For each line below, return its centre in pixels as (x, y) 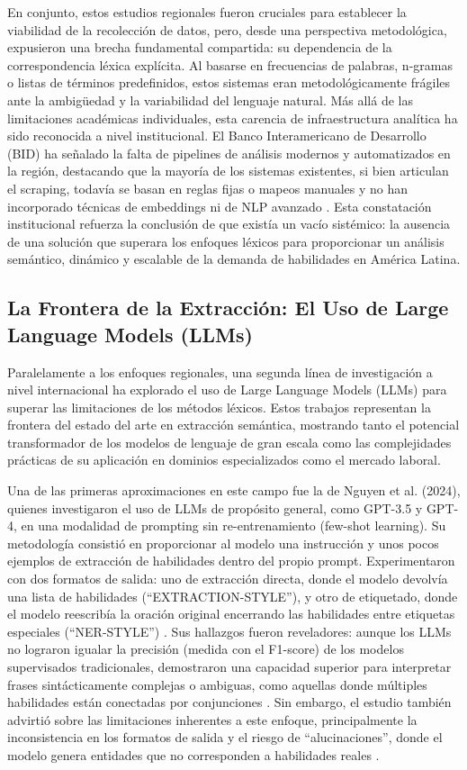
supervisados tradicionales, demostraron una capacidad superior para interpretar (229, 666)
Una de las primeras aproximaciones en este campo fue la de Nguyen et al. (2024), (234, 490)
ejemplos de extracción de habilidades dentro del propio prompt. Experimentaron (231, 561)
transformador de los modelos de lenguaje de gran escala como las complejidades (229, 442)
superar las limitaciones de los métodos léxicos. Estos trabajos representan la (219, 407)
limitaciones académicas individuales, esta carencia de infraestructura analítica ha (233, 118)
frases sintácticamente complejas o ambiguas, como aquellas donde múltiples (217, 684)
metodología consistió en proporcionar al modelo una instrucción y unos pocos (223, 543)
